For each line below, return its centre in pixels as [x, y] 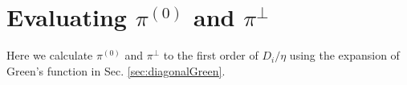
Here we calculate [50, 55]
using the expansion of [344, 55]
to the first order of [211, 55]
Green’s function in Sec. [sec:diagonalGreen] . [116, 70]
